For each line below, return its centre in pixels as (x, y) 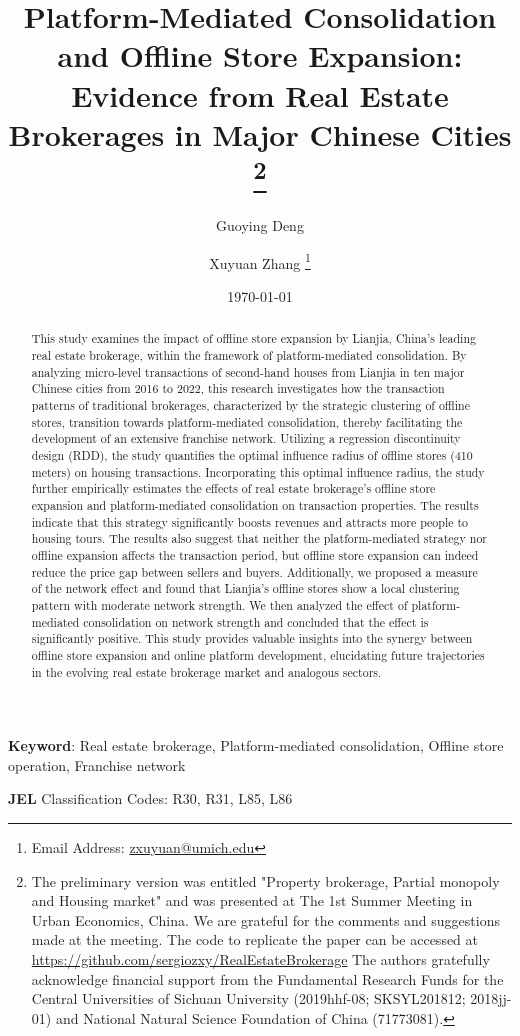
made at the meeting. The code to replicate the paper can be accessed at (255, 939)
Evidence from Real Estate (260, 94)
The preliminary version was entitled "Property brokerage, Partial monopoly (265, 880)
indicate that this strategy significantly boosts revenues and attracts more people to (250, 521)
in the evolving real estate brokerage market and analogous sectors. (206, 671)
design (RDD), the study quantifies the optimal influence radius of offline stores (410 (252, 455)
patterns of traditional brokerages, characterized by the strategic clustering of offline (250, 405)
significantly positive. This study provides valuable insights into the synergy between (252, 638)
